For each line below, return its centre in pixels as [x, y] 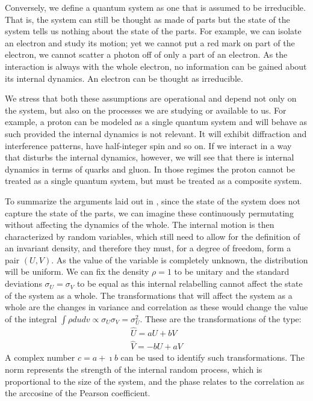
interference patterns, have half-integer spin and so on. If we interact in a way [148, 145]
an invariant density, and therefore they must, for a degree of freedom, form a [148, 248]
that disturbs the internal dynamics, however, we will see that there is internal [150, 157]
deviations [23, 283]
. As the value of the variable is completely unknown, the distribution [180, 259]
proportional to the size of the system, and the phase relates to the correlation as [155, 381]
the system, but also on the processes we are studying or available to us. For [146, 110]
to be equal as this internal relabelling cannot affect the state [190, 283]
